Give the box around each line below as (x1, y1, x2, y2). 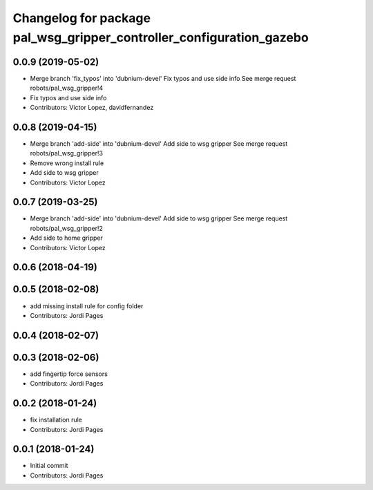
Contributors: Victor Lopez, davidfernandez (30, 104, 154, 112)
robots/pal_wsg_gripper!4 (30, 84, 104, 93)
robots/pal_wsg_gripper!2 (30, 224, 103, 232)
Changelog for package (12, 10, 151, 26)
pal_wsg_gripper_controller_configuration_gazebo (12, 30, 309, 45)
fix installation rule (30, 415, 83, 424)
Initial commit (30, 462, 68, 470)
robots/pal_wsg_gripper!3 (30, 149, 104, 158)
